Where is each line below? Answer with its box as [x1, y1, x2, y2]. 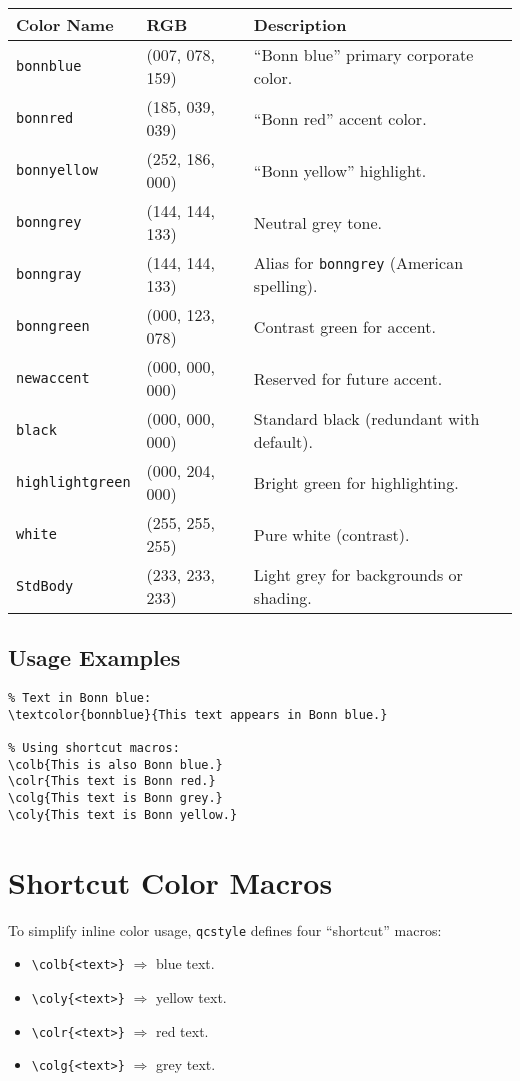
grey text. [155, 1054, 216, 1075]
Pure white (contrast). [253, 522, 410, 546]
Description [253, 13, 347, 36]
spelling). [253, 274, 318, 297]
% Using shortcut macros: [8, 741, 180, 756]
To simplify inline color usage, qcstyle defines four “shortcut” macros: [8, 919, 442, 940]
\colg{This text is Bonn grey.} [8, 791, 223, 806]
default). [253, 430, 313, 453]
